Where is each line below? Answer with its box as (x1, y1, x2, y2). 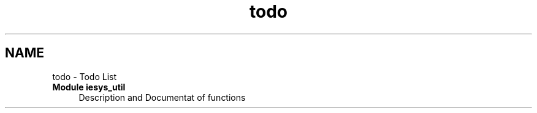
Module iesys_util (52, 81, 126, 92)
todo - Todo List (52, 71, 117, 82)
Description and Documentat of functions (78, 92, 246, 103)
